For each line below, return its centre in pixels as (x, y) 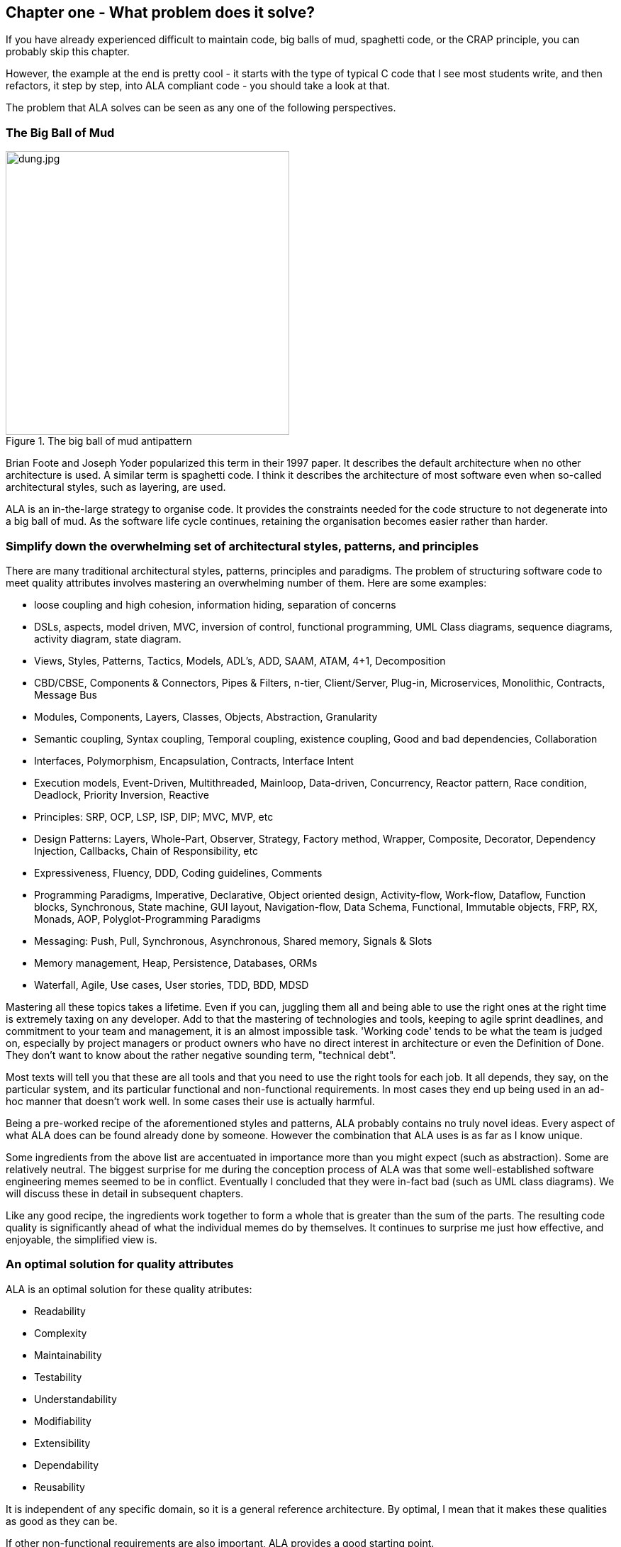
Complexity (61, 1333)
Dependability (67, 1465)
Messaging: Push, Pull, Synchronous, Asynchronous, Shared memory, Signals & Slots (233, 941)
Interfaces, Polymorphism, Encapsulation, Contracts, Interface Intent (194, 760)
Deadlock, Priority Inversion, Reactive (122, 794)
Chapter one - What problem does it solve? (160, 12)
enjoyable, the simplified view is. (82, 1239)
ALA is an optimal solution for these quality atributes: (129, 1289)
